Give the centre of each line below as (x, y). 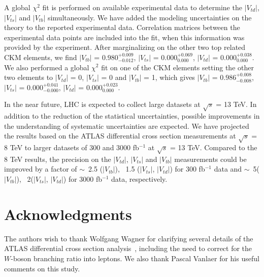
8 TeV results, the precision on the (58, 159)
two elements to (29, 77)
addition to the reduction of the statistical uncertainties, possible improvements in (132, 116)
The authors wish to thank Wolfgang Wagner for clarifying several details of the (129, 238)
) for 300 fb (187, 169)
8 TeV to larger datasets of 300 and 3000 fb (72, 147)
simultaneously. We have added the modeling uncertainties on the (150, 17)
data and (228, 169)
